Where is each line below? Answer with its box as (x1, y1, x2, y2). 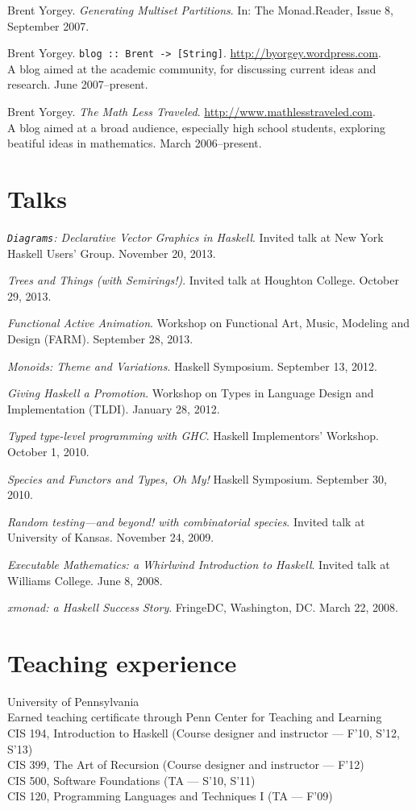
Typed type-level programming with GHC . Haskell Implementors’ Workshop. (7, 427, 379, 444)
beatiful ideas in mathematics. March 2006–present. (7, 135, 262, 152)
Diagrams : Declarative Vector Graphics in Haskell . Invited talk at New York (7, 228, 384, 245)
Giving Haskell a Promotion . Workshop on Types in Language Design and (7, 384, 374, 401)
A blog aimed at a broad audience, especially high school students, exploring (7, 118, 386, 135)
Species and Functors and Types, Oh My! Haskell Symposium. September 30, (7, 470, 387, 487)
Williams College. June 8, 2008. (7, 571, 163, 588)
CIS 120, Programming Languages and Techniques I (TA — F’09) (7, 787, 333, 804)
